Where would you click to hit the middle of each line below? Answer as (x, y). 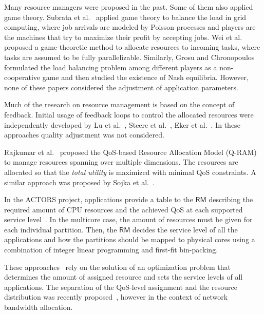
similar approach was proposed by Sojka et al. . (79, 182)
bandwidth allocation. (39, 307)
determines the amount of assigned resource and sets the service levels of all (124, 277)
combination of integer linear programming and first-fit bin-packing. (111, 250)
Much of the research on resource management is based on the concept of (119, 104)
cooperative (22, 77)
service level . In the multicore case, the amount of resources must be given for (128, 219)
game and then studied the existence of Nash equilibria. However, (145, 77)
